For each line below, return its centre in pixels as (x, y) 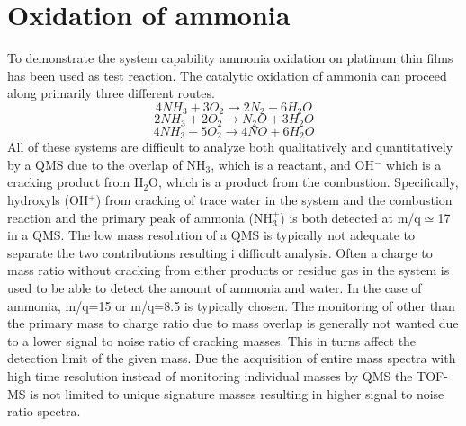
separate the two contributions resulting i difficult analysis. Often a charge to (220, 252)
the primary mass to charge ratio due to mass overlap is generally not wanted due (233, 323)
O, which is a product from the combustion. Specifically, (304, 182)
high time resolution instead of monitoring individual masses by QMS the (210, 375)
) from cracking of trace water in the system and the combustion (274, 200)
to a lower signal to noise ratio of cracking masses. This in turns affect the (212, 340)
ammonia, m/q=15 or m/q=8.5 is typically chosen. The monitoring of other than (231, 305)
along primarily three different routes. (111, 93)
